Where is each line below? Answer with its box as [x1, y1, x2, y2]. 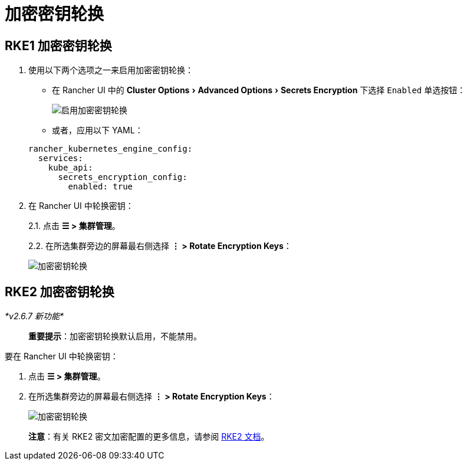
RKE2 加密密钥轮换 [5, 284, 114, 299]
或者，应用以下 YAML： [52, 125, 143, 136]
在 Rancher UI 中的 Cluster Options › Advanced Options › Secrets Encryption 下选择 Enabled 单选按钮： [52, 85, 466, 96]
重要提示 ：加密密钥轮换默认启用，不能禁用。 [28, 331, 202, 342]
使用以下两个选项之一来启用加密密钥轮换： [28, 65, 193, 76]
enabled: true [68, 182, 133, 192]
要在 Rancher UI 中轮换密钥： [5, 351, 119, 362]
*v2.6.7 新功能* [5, 311, 64, 322]
